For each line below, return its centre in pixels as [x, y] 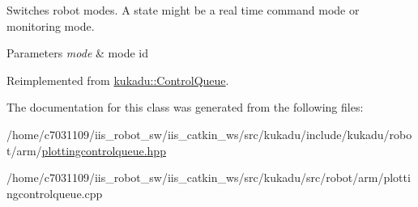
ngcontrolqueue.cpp [55, 193]
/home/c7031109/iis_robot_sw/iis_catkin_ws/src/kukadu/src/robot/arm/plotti [209, 177]
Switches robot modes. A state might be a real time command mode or [183, 10]
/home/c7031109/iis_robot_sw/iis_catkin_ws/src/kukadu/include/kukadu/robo [209, 134]
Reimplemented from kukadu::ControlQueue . [118, 80]
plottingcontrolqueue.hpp [104, 150]
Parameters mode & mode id [77, 53]
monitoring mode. [51, 25]
